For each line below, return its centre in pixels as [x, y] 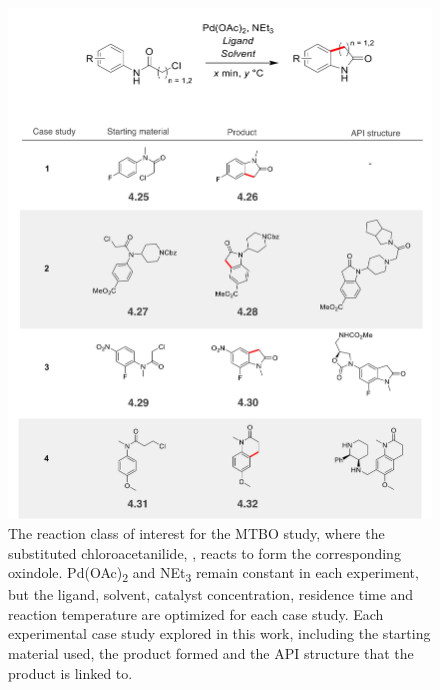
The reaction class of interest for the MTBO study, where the [196, 532]
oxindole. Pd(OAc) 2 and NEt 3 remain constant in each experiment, [213, 573]
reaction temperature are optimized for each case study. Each [196, 613]
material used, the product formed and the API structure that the [211, 653]
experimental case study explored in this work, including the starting [219, 633]
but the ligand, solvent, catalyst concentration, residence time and [211, 594]
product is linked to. [70, 672]
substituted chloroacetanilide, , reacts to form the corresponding [204, 552]
